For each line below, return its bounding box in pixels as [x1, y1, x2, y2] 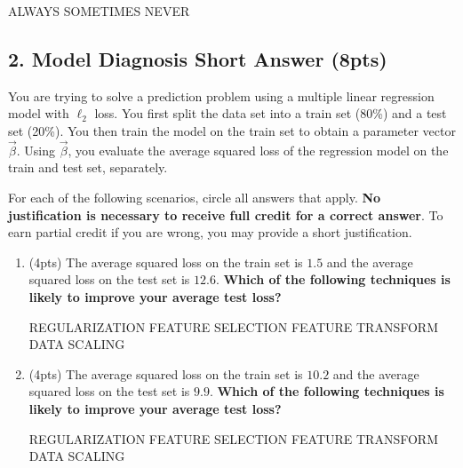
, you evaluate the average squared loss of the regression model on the [68, 140, 449, 159]
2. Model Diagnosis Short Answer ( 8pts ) [8, 44, 387, 72]
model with [8, 104, 69, 123]
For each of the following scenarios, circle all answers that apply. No [8, 187, 381, 206]
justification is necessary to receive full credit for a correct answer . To [8, 205, 443, 224]
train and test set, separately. [8, 158, 168, 177]
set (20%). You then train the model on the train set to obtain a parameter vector [8, 121, 456, 139]
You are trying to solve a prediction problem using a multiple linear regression [8, 86, 435, 105]
